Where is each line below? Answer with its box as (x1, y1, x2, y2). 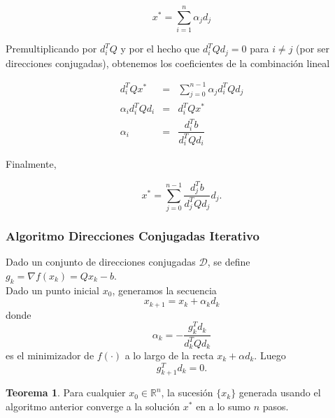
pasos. (262, 399, 289, 414)
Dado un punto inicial (6, 282, 100, 297)
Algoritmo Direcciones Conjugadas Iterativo (6, 226, 259, 244)
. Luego (254, 347, 286, 362)
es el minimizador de (6, 347, 94, 362)
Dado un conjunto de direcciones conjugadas (6, 254, 196, 269)
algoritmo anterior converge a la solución (6, 399, 180, 414)
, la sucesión (161, 385, 213, 400)
